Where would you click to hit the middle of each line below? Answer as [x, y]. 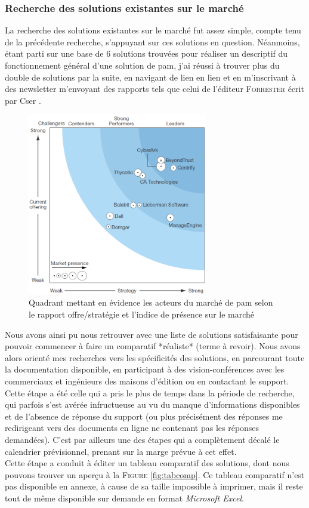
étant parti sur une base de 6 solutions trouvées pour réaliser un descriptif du [146, 53]
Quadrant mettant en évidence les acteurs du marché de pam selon [151, 302]
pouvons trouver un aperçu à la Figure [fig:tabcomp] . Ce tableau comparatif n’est [155, 474]
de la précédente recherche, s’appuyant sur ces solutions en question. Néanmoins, [152, 41]
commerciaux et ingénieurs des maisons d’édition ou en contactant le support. [147, 381]
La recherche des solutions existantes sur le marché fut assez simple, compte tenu [153, 30]
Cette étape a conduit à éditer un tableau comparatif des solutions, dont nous [147, 463]
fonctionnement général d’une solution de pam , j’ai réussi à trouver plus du [142, 65]
